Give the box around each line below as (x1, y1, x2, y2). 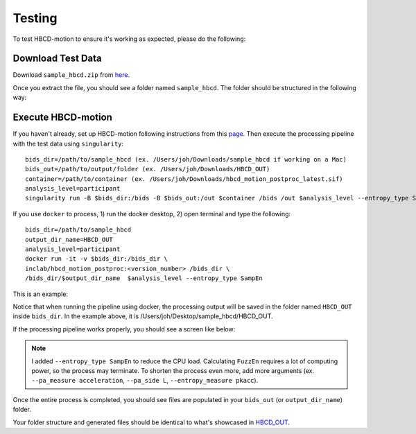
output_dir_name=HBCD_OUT (25, 236, 114, 243)
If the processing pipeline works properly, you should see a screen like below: (12, 324, 236, 333)
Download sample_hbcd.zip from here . (12, 71, 130, 79)
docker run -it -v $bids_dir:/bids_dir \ (25, 255, 168, 263)
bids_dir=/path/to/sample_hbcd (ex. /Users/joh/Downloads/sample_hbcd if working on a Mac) (25, 155, 347, 163)
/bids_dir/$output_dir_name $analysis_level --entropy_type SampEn (25, 275, 263, 282)
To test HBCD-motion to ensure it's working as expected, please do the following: (12, 35, 246, 43)
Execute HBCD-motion (12, 112, 112, 123)
